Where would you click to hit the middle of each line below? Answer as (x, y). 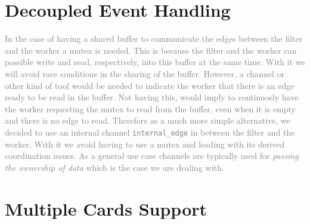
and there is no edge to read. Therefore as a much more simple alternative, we (148, 120)
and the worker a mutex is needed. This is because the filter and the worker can (151, 50)
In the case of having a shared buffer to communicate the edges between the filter (154, 39)
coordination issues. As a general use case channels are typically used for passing (152, 156)
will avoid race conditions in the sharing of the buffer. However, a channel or (145, 73)
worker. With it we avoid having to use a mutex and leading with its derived (145, 144)
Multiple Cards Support (106, 208)
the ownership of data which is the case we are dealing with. (114, 167)
